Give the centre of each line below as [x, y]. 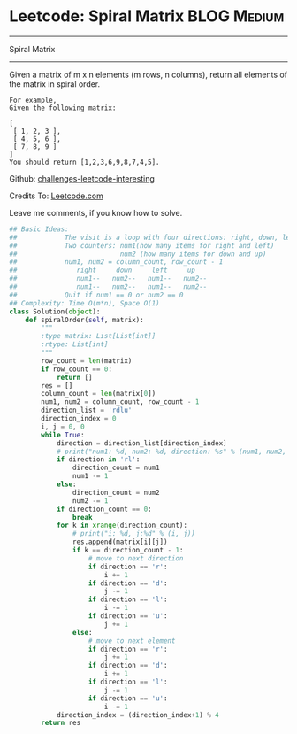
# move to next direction [136, 558]
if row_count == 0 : [77, 369]
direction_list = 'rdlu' [87, 410]
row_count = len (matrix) [87, 360]
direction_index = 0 [79, 419]
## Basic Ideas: [39, 229]
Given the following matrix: [63, 108]
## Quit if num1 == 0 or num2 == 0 [96, 295]
